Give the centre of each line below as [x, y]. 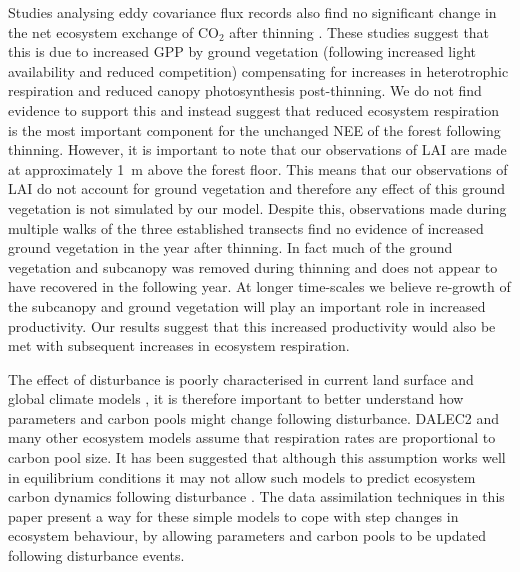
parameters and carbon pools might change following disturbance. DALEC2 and [254, 417]
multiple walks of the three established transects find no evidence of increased [246, 227]
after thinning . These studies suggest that [359, 31]
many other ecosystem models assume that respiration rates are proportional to [252, 437]
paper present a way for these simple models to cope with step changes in [233, 515]
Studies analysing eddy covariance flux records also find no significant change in [252, 12]
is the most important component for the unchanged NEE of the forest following [254, 129]
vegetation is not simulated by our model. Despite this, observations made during [257, 207]
